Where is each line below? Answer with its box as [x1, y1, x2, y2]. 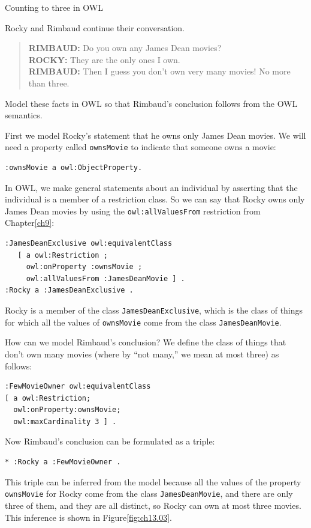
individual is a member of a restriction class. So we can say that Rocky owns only [5, 193, 305, 205]
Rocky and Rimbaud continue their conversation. [5, 21, 185, 34]
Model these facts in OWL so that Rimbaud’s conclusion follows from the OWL [5, 97, 298, 109]
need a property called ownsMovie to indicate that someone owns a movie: [5, 141, 276, 153]
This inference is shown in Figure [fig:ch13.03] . [5, 511, 172, 523]
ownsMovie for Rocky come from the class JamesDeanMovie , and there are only [5, 487, 293, 500]
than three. [28, 76, 70, 89]
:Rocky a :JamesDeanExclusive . [5, 286, 134, 295]
